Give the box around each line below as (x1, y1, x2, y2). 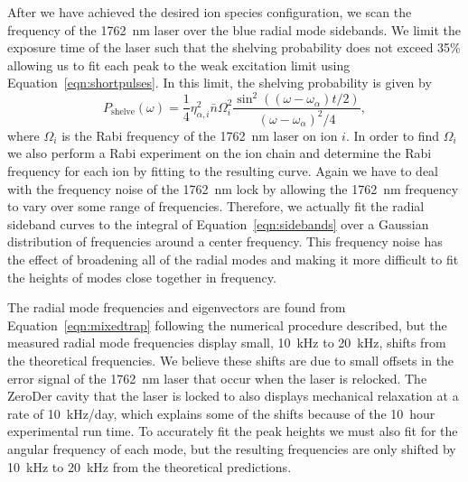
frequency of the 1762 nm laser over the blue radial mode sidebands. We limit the (7, 20, 462, 39)
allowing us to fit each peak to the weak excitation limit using (7, 55, 351, 74)
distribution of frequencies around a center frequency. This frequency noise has (7, 232, 443, 251)
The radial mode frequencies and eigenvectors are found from (7, 298, 346, 317)
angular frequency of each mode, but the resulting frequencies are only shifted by (7, 439, 456, 458)
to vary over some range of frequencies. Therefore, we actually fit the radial (7, 197, 425, 216)
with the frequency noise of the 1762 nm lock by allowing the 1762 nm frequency (7, 179, 459, 198)
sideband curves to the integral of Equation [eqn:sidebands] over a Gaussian (7, 214, 429, 233)
